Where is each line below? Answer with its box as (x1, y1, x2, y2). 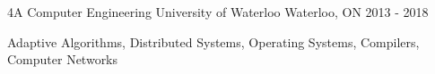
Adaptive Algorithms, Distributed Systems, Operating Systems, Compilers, (7, 32, 420, 51)
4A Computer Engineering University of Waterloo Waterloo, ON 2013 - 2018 (7, 3, 429, 21)
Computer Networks (7, 50, 118, 69)
